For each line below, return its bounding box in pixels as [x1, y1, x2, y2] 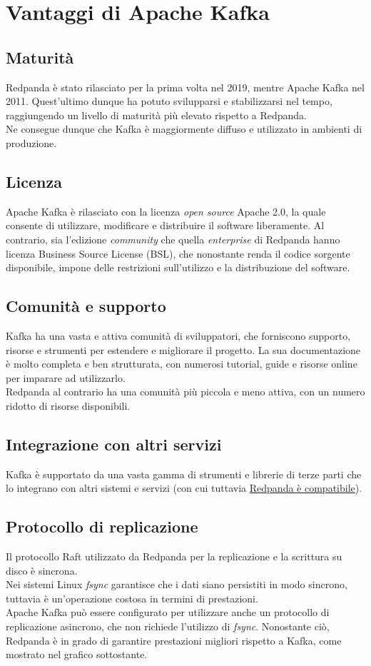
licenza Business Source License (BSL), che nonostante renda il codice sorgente [6, 246, 350, 261]
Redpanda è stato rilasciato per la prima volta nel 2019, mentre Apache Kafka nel [6, 79, 365, 94]
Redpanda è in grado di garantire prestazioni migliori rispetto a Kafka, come [6, 632, 342, 647]
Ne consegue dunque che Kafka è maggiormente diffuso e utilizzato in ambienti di [6, 121, 362, 136]
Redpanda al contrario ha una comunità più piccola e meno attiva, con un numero [6, 384, 365, 399]
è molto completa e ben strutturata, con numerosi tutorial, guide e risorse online [6, 356, 357, 371]
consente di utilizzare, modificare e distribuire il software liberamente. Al [6, 218, 325, 233]
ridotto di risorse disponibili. [6, 398, 131, 413]
